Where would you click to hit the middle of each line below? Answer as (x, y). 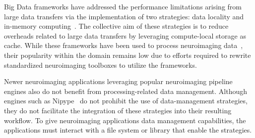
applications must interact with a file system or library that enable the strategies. (128, 130)
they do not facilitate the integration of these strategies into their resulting (118, 110)
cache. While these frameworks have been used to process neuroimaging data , (124, 45)
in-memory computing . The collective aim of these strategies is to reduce (116, 26)
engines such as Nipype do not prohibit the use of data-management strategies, (126, 101)
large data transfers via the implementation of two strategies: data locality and (124, 16)
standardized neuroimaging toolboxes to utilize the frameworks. (100, 65)
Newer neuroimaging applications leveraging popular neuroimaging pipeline (118, 81)
